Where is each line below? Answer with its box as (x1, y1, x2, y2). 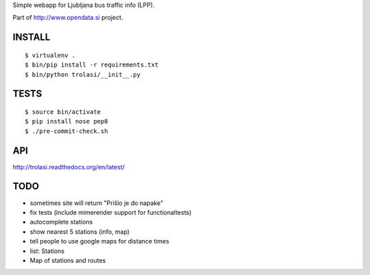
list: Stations (29, 247, 65, 255)
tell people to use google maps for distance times (29, 237, 169, 246)
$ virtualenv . (25, 51, 76, 59)
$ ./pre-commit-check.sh (25, 127, 108, 135)
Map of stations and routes (29, 256, 106, 264)
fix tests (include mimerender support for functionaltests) (29, 208, 192, 216)
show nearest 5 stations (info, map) (29, 227, 130, 236)
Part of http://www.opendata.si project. (12, 14, 123, 22)
